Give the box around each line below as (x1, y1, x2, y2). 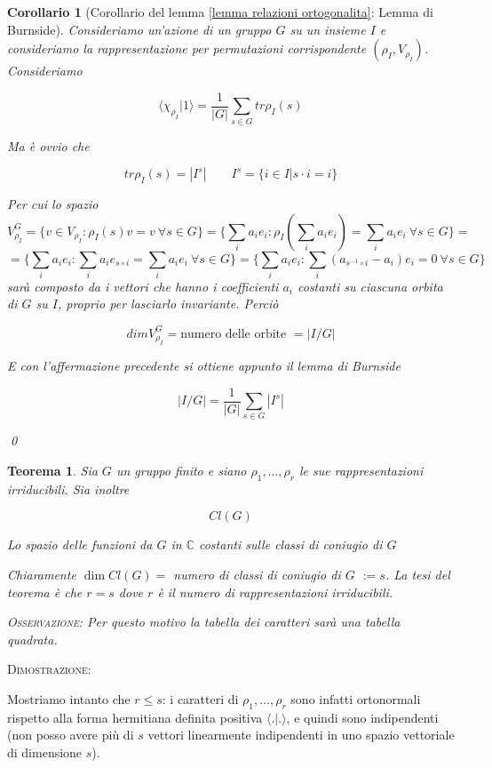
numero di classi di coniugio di (173, 564, 341, 583)
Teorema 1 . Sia (7, 460, 98, 479)
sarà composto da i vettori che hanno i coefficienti (7, 276, 279, 295)
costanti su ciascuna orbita (298, 276, 443, 295)
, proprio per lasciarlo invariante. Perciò (57, 294, 279, 313)
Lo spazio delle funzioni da (7, 535, 153, 554)
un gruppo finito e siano (115, 460, 247, 479)
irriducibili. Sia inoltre (7, 479, 130, 498)
